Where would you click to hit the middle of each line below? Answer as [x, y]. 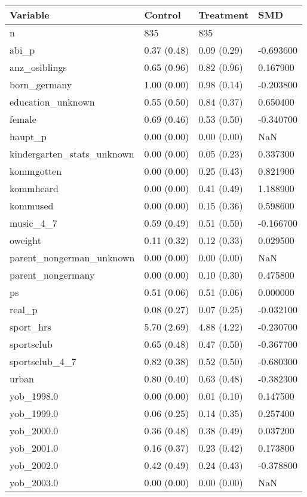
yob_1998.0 [34, 396]
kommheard [34, 188]
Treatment [224, 15]
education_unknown [52, 102]
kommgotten [36, 171]
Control [162, 15]
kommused [32, 206]
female [23, 119]
